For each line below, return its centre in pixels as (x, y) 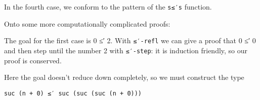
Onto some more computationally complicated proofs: (87, 23)
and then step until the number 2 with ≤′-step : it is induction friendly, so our (126, 50)
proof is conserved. (33, 60)
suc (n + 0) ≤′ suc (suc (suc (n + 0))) (73, 93)
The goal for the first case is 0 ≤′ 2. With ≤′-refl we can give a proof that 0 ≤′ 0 (130, 40)
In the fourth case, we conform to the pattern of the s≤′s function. (108, 7)
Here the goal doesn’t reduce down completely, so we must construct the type (124, 77)
